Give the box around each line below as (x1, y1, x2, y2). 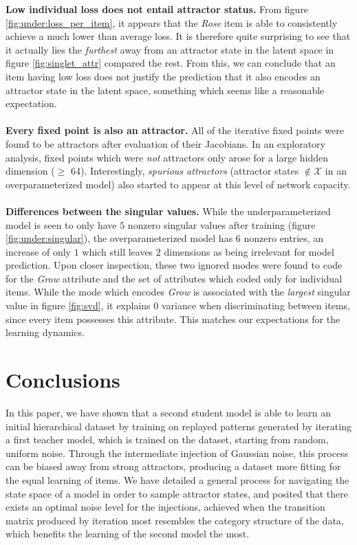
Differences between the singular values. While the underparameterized (6, 203, 331, 218)
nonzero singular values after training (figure (127, 217, 316, 232)
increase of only (6, 244, 72, 258)
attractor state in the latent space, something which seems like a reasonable (6, 82, 325, 97)
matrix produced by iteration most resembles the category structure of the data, (6, 513, 344, 527)
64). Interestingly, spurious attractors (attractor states (70, 164, 299, 178)
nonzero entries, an (244, 231, 324, 245)
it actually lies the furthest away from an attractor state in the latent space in (6, 42, 334, 56)
